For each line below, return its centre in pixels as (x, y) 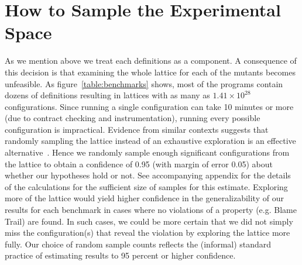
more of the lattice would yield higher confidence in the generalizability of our (144, 198)
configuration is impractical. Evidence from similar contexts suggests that (137, 129)
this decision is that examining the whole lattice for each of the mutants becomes (150, 72)
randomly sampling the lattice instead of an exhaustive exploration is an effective (150, 141)
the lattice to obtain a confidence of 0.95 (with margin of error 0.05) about (139, 164)
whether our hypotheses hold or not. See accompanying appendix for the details (148, 175)
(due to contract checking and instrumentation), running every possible (133, 118)
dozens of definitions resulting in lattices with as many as (107, 95)
